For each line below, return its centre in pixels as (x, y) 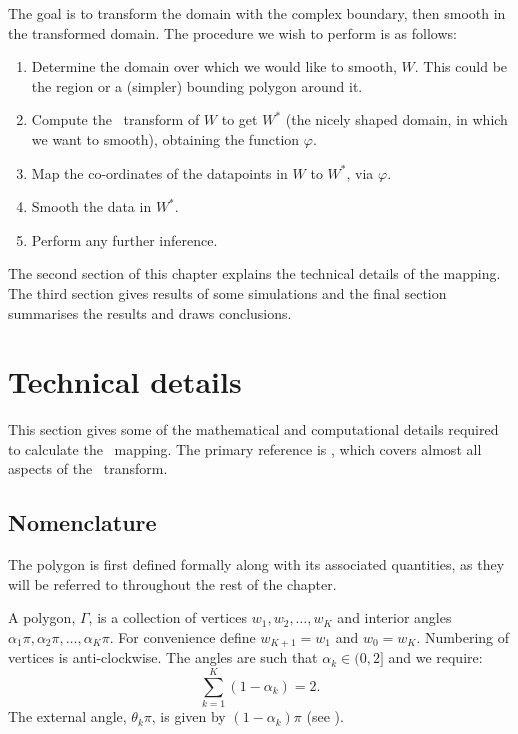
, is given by (188, 716)
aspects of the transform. (88, 468)
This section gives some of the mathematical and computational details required (253, 429)
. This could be (461, 66)
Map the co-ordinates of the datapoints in (159, 172)
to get (239, 119)
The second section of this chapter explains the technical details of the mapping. (254, 273)
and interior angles (394, 617)
